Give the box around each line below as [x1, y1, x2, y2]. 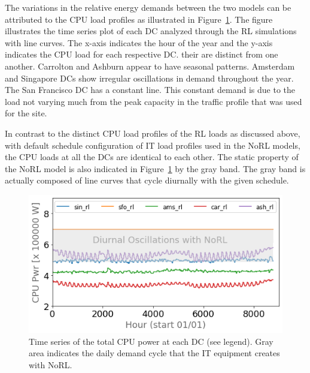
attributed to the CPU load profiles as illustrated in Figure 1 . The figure [5, 13, 273, 25]
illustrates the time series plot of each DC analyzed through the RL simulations [5, 25, 297, 37]
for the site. [5, 107, 47, 119]
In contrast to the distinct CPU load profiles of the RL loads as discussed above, [5, 127, 300, 139]
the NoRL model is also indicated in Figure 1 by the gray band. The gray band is [5, 162, 306, 175]
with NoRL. [29, 358, 72, 371]
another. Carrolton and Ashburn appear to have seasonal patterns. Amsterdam [5, 59, 295, 72]
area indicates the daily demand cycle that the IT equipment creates [29, 347, 280, 359]
